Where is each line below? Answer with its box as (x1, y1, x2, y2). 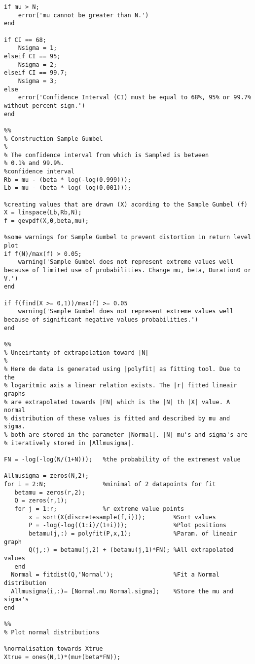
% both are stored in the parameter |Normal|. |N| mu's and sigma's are (4, 431, 248, 439)
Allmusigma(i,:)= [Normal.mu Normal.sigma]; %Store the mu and (11, 587, 234, 595)
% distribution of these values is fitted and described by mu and (4, 415, 230, 422)
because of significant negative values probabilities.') (4, 316, 198, 323)
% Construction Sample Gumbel (4, 135, 103, 142)
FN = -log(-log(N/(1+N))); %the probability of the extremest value (4, 456, 241, 463)
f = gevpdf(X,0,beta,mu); (4, 217, 89, 225)
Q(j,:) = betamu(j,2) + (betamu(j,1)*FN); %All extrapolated (29, 546, 234, 554)
